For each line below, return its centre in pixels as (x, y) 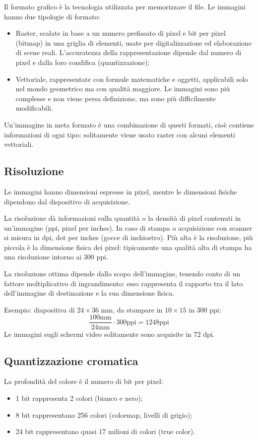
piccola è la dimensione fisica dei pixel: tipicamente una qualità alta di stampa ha (128, 247)
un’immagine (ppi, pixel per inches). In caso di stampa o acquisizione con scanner (128, 227)
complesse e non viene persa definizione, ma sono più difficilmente (116, 98)
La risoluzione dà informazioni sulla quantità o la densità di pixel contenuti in (123, 218)
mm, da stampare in (132, 309)
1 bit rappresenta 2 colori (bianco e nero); (79, 398)
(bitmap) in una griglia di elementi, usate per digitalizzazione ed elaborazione (133, 42)
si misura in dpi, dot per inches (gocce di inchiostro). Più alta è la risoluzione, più (129, 237)
